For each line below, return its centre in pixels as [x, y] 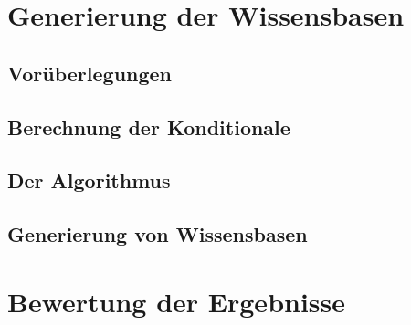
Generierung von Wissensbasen [158, 234]
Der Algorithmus [89, 180]
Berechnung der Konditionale [149, 126]
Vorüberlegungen [90, 73]
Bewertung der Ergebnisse [177, 301]
